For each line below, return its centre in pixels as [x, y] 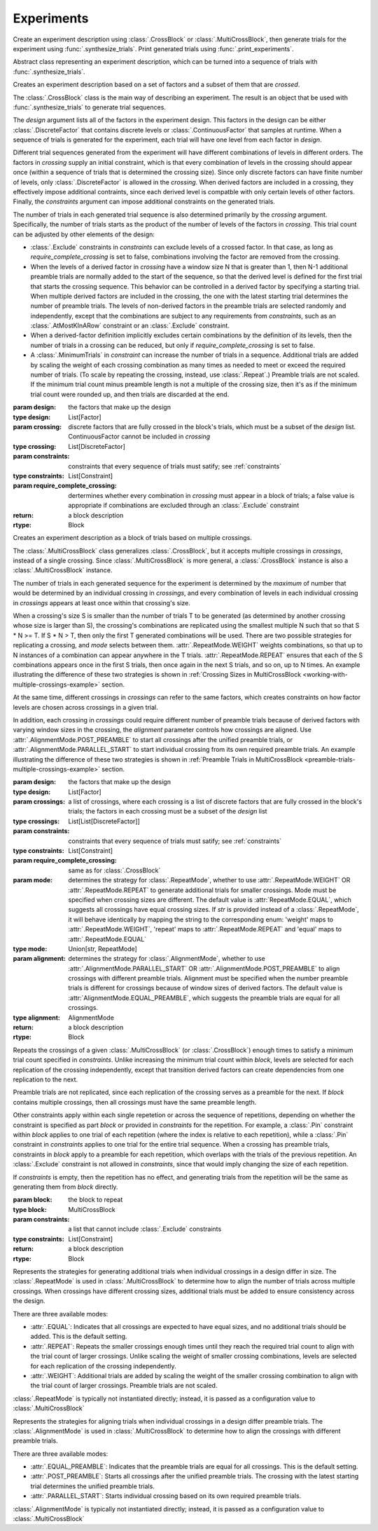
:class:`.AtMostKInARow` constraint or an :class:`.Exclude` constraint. [130, 325]
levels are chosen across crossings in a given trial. [85, 707]
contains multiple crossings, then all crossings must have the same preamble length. [135, 1102]
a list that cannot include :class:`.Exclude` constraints [145, 1229]
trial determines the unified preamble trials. [93, 1486]
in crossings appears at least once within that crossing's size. [101, 602]
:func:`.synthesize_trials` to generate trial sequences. [89, 107]
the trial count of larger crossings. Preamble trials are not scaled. [124, 1386]
